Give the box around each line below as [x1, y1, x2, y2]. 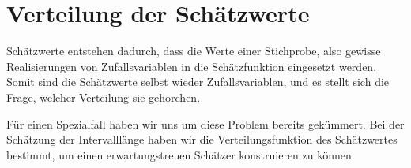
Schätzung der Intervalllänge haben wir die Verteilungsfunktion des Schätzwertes [6, 131, 398, 147]
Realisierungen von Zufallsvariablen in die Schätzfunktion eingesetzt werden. [6, 58, 377, 74]
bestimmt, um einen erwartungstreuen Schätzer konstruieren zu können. [6, 146, 355, 162]
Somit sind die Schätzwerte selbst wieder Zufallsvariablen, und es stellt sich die [6, 73, 390, 90]
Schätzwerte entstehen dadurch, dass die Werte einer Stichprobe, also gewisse [6, 43, 381, 59]
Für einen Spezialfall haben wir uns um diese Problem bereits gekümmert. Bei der [6, 115, 405, 132]
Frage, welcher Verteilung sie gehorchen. [6, 88, 201, 105]
